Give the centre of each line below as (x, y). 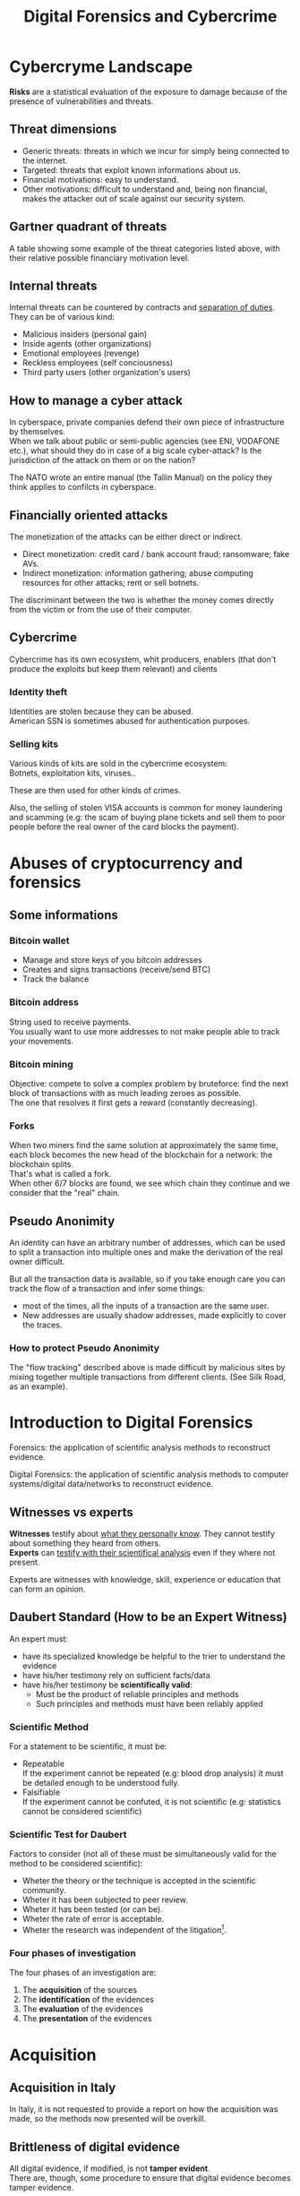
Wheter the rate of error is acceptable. (93, 1919)
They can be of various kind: (62, 317)
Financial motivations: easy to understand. (100, 179)
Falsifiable (41, 1792)
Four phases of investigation (73, 1953)
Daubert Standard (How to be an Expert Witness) (149, 1617)
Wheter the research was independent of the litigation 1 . (124, 1929)
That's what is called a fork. (60, 1174)
